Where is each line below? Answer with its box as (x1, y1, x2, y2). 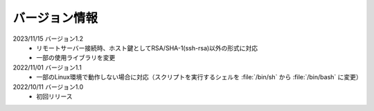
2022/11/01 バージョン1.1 (12, 63, 82, 72)
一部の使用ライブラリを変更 (36, 54, 116, 62)
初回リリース (36, 92, 73, 100)
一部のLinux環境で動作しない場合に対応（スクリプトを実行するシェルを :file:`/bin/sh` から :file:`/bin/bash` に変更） (36, 73, 363, 81)
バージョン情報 (12, 10, 98, 26)
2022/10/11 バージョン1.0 (12, 83, 84, 91)
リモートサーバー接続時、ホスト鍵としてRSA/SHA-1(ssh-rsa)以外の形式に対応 (36, 43, 258, 52)
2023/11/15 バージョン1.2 (12, 34, 83, 43)
